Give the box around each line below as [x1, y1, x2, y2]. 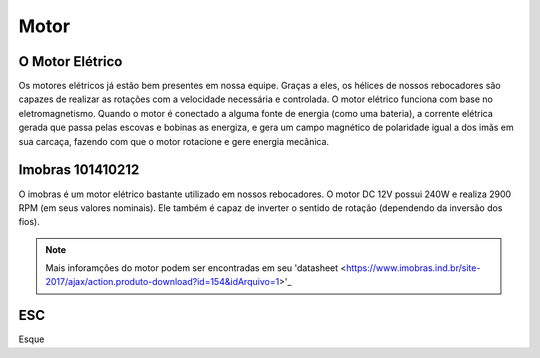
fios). [18, 216, 40, 228]
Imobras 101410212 [18, 161, 140, 179]
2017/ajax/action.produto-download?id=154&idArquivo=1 [45, 276, 280, 288]
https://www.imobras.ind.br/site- [346, 262, 481, 274]
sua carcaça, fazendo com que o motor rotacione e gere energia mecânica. [18, 135, 330, 147]
